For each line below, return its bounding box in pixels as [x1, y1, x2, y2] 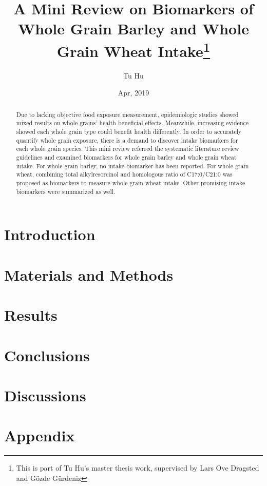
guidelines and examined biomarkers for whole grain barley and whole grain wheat [16, 153, 237, 162]
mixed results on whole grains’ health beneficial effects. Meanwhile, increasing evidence [16, 119, 249, 127]
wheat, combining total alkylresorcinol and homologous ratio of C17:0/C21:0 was [16, 170, 233, 179]
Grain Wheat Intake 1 [56, 38, 211, 61]
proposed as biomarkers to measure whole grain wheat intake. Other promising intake [16, 179, 245, 187]
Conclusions [4, 344, 90, 365]
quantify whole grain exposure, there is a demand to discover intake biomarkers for [16, 135, 238, 144]
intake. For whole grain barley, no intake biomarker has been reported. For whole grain [16, 161, 249, 170]
